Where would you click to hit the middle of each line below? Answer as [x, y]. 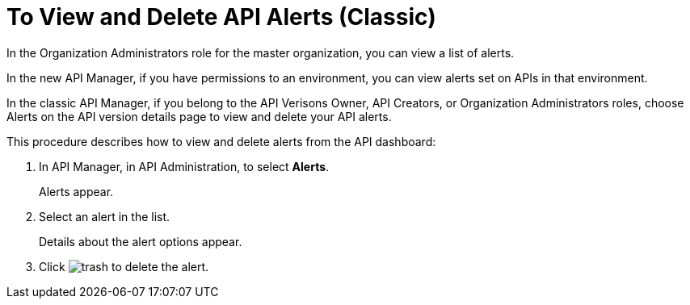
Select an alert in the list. [105, 216]
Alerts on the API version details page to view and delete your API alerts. [199, 116]
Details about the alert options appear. [141, 241]
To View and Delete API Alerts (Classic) [221, 17]
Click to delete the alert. [124, 266]
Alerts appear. [76, 191]
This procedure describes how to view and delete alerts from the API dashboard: [221, 141]
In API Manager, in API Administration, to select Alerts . [184, 166]
